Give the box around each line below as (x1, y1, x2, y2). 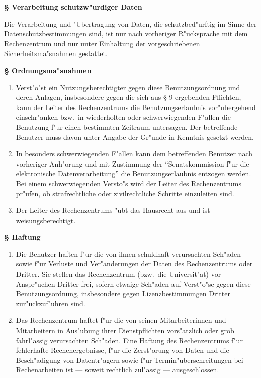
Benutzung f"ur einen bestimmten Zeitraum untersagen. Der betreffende (16, 121, 238, 132)
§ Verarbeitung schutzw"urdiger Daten (4, 2, 142, 12)
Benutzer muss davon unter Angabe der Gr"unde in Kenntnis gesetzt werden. (16, 131, 254, 142)
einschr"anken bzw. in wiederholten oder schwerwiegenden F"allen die (16, 112, 231, 122)
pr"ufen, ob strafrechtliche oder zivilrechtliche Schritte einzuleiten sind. (16, 188, 234, 198)
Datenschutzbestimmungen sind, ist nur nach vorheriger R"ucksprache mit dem (4, 28, 248, 39)
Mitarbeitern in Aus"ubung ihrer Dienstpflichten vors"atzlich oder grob (16, 325, 234, 336)
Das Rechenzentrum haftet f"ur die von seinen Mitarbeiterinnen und (16, 315, 226, 326)
